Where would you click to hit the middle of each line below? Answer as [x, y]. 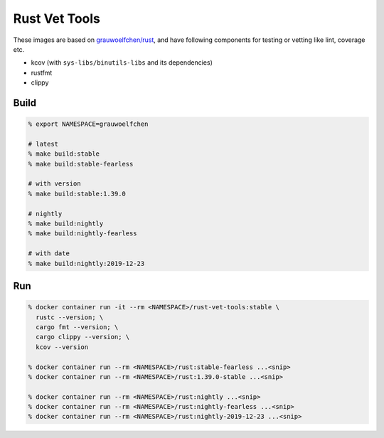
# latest [43, 144]
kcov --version [62, 347]
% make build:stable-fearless [81, 164]
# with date [49, 253]
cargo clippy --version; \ [83, 337]
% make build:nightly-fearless [83, 234]
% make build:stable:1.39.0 [77, 193]
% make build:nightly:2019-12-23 [86, 263]
